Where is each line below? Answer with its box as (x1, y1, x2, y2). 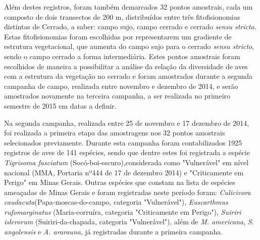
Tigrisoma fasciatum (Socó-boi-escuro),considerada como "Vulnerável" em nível (4, 157, 249, 167)
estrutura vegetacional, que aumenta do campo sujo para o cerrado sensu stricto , (4, 41, 254, 52)
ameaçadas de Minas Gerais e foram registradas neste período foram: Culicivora (4, 186, 251, 197)
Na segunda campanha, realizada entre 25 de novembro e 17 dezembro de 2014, (4, 117, 249, 128)
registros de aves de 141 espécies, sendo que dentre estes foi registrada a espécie (4, 147, 250, 158)
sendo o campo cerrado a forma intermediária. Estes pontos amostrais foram (4, 51, 240, 61)
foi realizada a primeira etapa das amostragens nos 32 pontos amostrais (4, 127, 225, 138)
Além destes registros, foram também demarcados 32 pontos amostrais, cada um (4, 2, 253, 12)
